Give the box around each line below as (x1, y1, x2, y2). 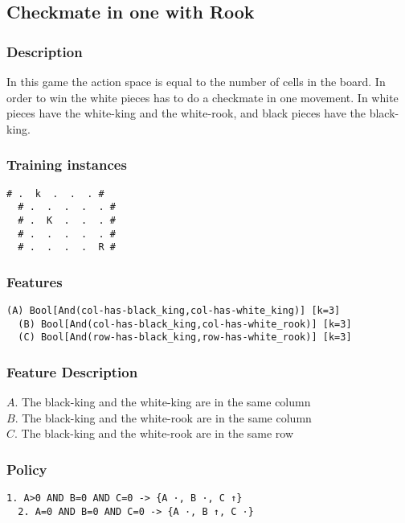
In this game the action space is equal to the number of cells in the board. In (6, 73, 386, 89)
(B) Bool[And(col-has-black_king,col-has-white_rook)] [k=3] (18, 318, 352, 330)
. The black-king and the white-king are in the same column (14, 393, 311, 410)
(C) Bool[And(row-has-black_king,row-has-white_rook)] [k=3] (18, 332, 352, 344)
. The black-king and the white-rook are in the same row (14, 425, 294, 442)
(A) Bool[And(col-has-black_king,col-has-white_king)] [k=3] (6, 305, 341, 317)
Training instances (6, 154, 127, 175)
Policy (6, 459, 47, 479)
